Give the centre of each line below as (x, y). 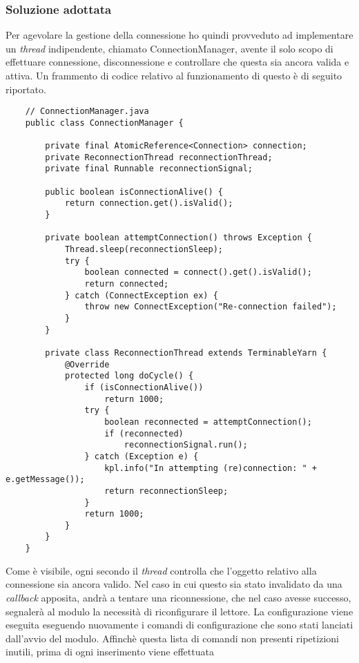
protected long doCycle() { (129, 376)
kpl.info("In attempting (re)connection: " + (211, 468)
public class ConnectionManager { (104, 123)
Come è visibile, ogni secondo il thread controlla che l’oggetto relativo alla (161, 570)
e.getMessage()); (45, 480)
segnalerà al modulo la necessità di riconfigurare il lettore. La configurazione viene (179, 611)
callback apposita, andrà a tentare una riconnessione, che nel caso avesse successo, (178, 597)
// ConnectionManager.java (87, 112)
